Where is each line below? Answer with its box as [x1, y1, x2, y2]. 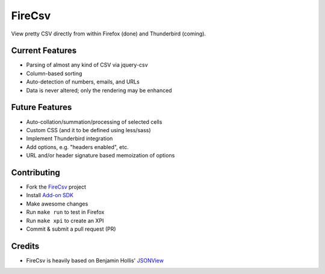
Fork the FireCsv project [26, 183, 87, 190]
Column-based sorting [26, 70, 82, 77]
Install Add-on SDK [26, 192, 73, 199]
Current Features [11, 46, 77, 56]
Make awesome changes [26, 200, 88, 207]
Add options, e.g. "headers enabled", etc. [26, 143, 129, 150]
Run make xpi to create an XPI [26, 217, 104, 224]
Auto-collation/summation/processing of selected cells [26, 118, 162, 126]
